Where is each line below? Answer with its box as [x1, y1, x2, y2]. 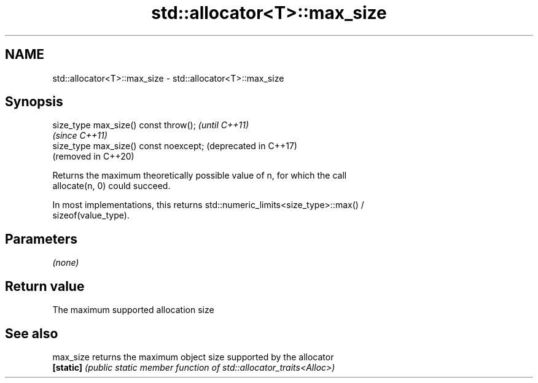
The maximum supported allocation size [52, 304, 214, 315]
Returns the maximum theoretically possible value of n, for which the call [52, 170, 347, 181]
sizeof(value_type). [52, 210, 130, 221]
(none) [52, 257, 79, 268]
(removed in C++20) [52, 151, 134, 162]
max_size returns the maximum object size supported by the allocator [52, 351, 334, 362]
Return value [5, 278, 85, 294]
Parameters [5, 231, 77, 247]
